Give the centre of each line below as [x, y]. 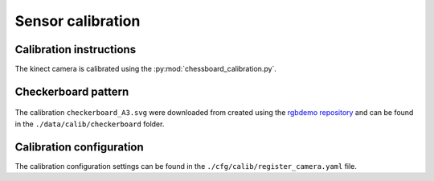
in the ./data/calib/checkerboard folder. [90, 124]
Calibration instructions [76, 49]
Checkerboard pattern [72, 91]
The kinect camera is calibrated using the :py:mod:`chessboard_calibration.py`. [146, 69]
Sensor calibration [78, 21]
